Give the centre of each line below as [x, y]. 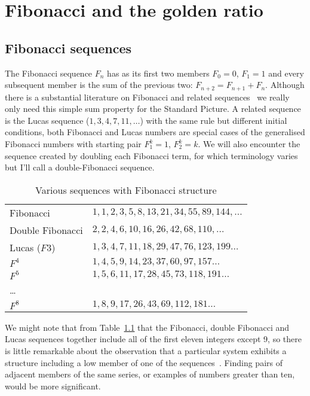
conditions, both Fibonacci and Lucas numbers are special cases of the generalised [155, 132]
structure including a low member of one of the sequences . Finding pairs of [144, 362]
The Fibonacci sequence [49, 73]
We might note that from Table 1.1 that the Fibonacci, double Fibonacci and [147, 327]
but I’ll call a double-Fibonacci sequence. [80, 167]
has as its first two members [158, 73]
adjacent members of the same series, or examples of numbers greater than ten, [150, 374]
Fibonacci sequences [68, 48]
